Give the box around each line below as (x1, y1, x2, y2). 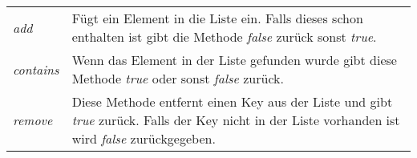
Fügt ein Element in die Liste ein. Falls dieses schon (71, 9, 363, 27)
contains (13, 59, 59, 79)
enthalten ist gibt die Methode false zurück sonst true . (71, 27, 377, 46)
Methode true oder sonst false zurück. (71, 69, 284, 87)
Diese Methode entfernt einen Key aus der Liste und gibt (71, 92, 393, 111)
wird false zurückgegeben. (71, 129, 216, 148)
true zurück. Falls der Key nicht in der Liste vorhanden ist (71, 111, 400, 129)
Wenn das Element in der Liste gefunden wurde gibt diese (71, 51, 397, 69)
